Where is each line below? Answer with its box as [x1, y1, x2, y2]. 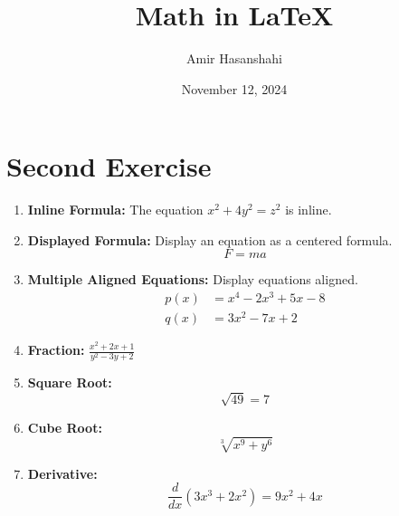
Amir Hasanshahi [186, 49, 282, 68]
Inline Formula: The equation [27, 200, 204, 219]
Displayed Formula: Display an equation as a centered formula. [27, 230, 393, 249]
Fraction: [27, 340, 85, 359]
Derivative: [27, 463, 98, 483]
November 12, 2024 [181, 79, 288, 98]
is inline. [285, 200, 332, 219]
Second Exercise [6, 148, 212, 185]
